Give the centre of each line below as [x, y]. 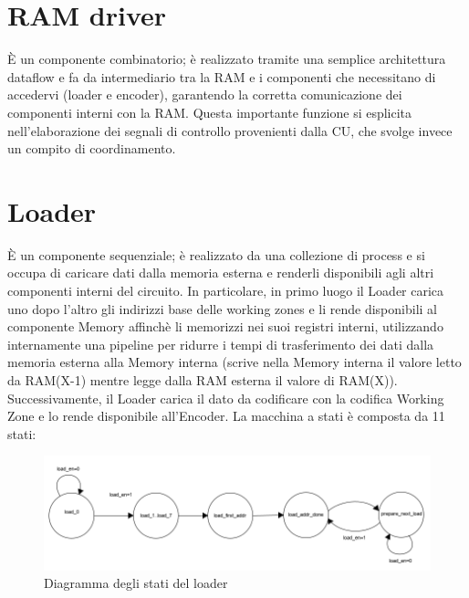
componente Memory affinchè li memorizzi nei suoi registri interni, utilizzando [225, 326]
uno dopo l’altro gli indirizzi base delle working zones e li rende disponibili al [222, 308]
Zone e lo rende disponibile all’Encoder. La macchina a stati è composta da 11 [226, 416]
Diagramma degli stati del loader [136, 583]
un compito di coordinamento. [92, 148]
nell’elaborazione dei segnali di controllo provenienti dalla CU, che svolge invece [230, 130]
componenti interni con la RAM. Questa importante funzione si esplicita [210, 112]
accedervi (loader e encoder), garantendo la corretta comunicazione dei [205, 94]
